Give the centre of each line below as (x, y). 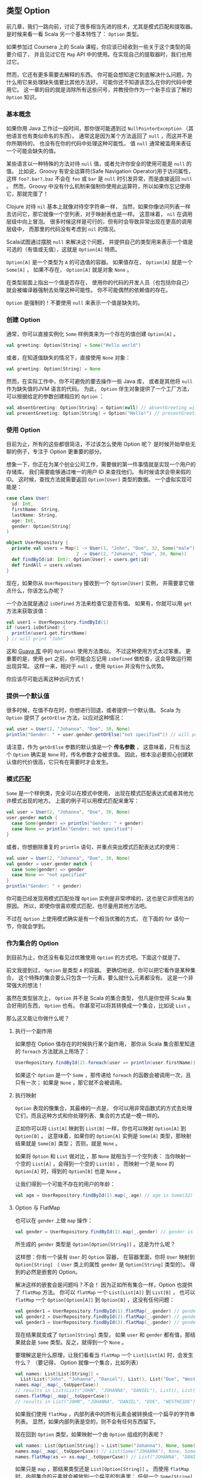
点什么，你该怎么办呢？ (35, 590)
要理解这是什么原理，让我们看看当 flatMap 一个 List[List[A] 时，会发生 (104, 1355)
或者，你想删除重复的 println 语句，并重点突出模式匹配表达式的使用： (93, 847)
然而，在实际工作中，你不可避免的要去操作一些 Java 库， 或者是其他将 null (99, 381)
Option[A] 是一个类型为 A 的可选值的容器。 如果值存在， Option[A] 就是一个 (99, 262)
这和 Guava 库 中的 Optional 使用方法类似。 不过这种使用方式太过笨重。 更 (99, 651)
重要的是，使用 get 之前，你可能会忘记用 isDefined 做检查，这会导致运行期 (99, 659)
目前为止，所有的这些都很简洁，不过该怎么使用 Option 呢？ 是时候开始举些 (98, 444)
